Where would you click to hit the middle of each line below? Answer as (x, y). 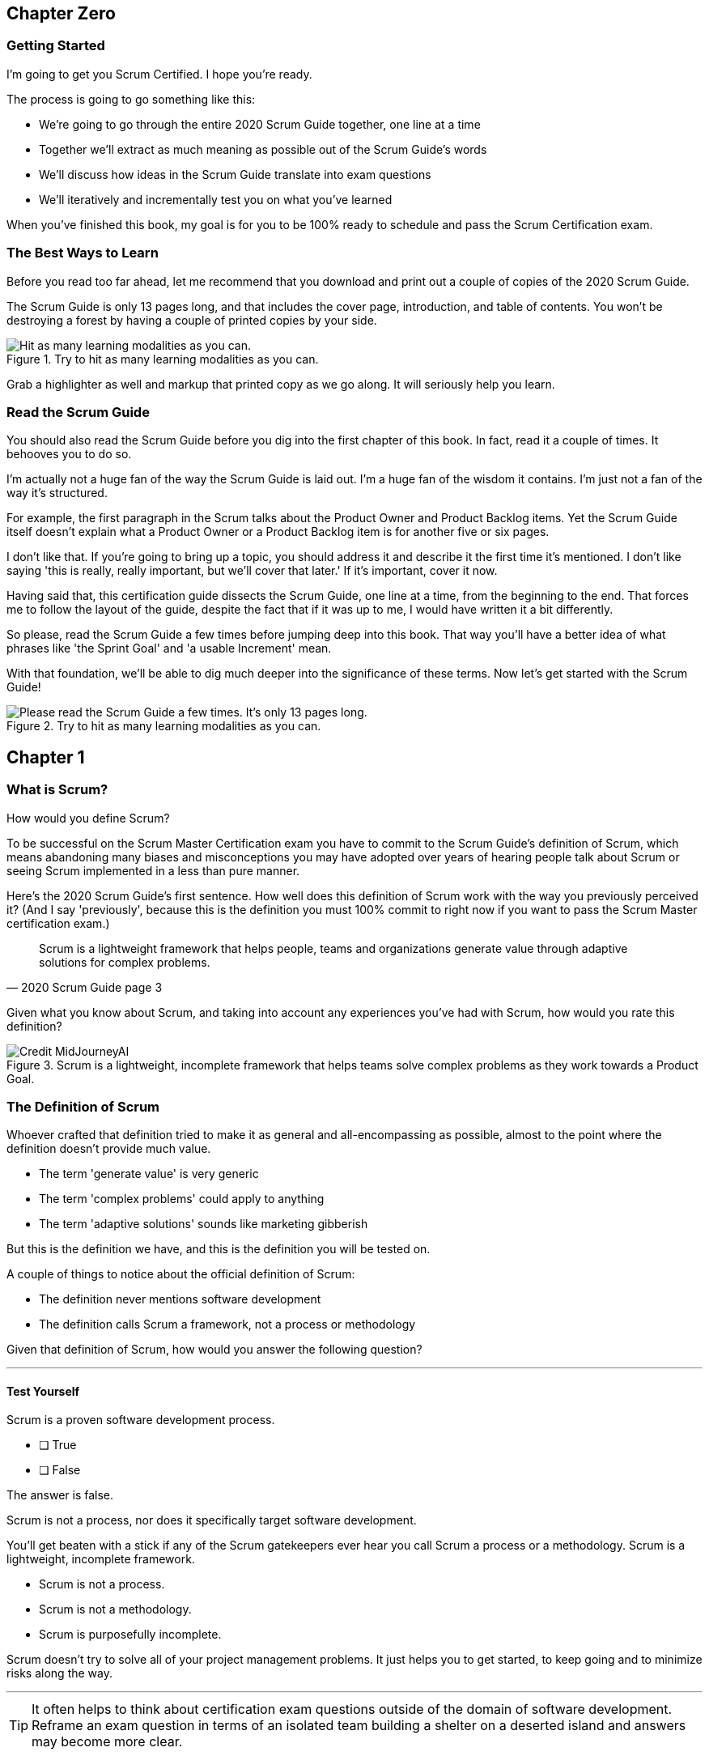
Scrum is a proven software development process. (141, 1420)
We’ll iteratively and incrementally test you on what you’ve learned (216, 199)
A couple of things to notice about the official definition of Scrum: (181, 1274)
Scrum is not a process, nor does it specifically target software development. (212, 1520)
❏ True (58, 1445)
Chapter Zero (61, 13)
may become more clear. (107, 1742)
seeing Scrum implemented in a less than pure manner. (153, 870)
